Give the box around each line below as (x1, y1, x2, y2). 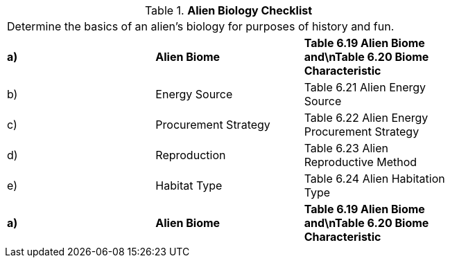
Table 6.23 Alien (304, 141, 388, 155)
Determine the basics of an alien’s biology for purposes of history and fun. (7, 19, 395, 33)
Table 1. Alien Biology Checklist (144, 3, 313, 17)
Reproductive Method (304, 155, 417, 169)
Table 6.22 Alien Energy (304, 111, 429, 125)
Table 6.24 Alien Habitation (304, 172, 445, 185)
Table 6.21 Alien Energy (304, 80, 426, 94)
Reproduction (155, 148, 226, 162)
